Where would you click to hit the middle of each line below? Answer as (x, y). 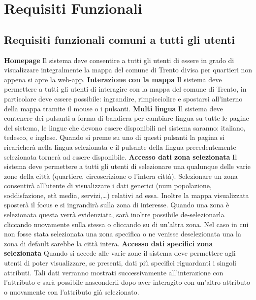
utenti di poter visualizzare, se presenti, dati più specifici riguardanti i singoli (120, 263)
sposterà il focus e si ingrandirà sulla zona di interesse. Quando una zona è (117, 205)
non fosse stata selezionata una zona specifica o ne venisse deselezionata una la (123, 234)
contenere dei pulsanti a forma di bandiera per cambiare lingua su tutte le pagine (127, 118)
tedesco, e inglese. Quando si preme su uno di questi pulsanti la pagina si (114, 137)
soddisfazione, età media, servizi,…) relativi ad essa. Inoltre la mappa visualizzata (127, 195)
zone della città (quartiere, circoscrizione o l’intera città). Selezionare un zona (121, 176)
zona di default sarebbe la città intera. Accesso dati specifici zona (109, 243)
